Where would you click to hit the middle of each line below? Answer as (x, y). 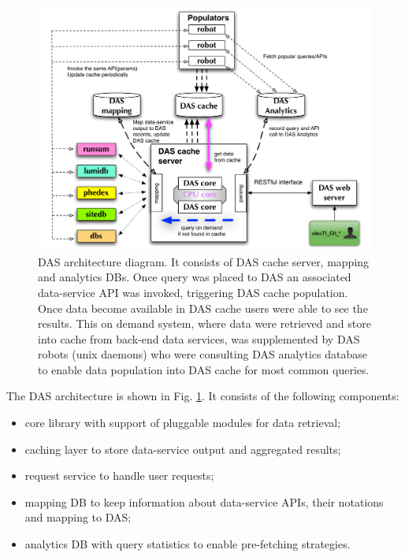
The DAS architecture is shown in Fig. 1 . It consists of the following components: (203, 396)
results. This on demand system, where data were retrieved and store (204, 323)
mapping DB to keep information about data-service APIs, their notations (204, 501)
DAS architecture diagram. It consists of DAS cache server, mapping (204, 261)
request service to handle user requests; (119, 475)
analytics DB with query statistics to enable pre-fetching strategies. (188, 544)
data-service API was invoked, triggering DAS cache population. (193, 292)
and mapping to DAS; (78, 517)
